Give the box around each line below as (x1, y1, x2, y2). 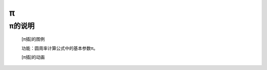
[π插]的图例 (21, 36, 45, 42)
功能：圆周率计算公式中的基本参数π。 (21, 45, 98, 51)
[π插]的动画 (21, 54, 45, 60)
